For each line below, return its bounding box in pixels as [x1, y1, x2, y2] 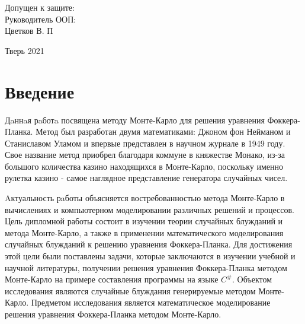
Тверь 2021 [5, 44, 44, 56]
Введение [5, 79, 75, 103]
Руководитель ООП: [5, 12, 76, 25]
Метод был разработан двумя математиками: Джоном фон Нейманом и [36, 125, 291, 138]
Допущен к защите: [5, 1, 75, 13]
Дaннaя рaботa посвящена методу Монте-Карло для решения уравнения [5, 113, 265, 126]
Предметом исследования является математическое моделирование [31, 296, 271, 309]
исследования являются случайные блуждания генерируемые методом [5, 284, 256, 297]
